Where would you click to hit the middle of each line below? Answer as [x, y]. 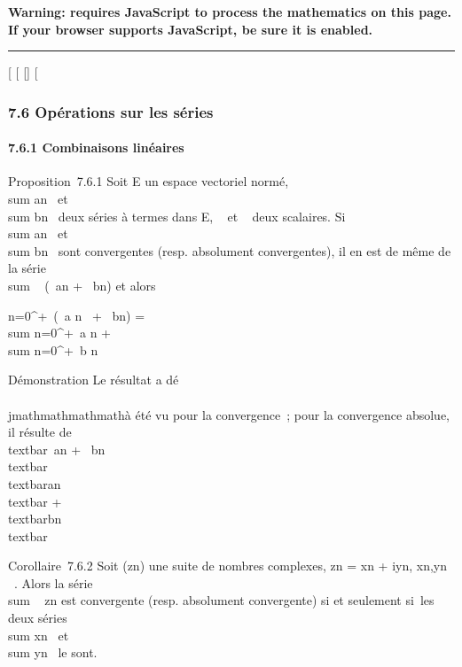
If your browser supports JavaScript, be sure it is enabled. [191, 29]
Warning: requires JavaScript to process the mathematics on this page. [230, 12]
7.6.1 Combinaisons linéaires [96, 147]
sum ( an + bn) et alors [82, 285]
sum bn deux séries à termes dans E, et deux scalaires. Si [177, 216]
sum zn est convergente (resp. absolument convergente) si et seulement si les [221, 600]
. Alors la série [53, 582]
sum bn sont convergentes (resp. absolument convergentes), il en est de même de [230, 250]
